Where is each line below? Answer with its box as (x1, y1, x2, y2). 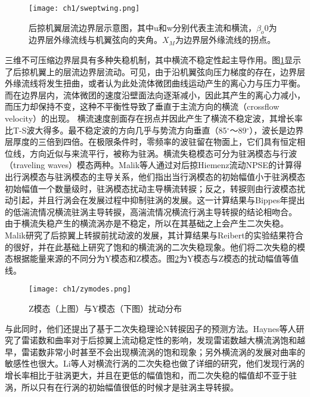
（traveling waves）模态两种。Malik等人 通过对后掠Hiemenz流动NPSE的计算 (5, 159, 293, 171)
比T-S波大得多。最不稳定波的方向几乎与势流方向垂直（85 (5, 123, 227, 136)
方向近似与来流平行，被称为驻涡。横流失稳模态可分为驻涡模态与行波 (29, 147, 297, 159)
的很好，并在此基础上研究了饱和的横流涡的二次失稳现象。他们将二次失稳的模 (5, 240, 305, 253)
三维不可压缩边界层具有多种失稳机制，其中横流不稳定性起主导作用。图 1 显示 (5, 54, 301, 66)
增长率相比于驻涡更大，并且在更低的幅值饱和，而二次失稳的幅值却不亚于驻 (5, 368, 297, 381)
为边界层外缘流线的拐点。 (175, 33, 275, 46)
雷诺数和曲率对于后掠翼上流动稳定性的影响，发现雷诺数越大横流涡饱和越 (21, 334, 305, 346)
